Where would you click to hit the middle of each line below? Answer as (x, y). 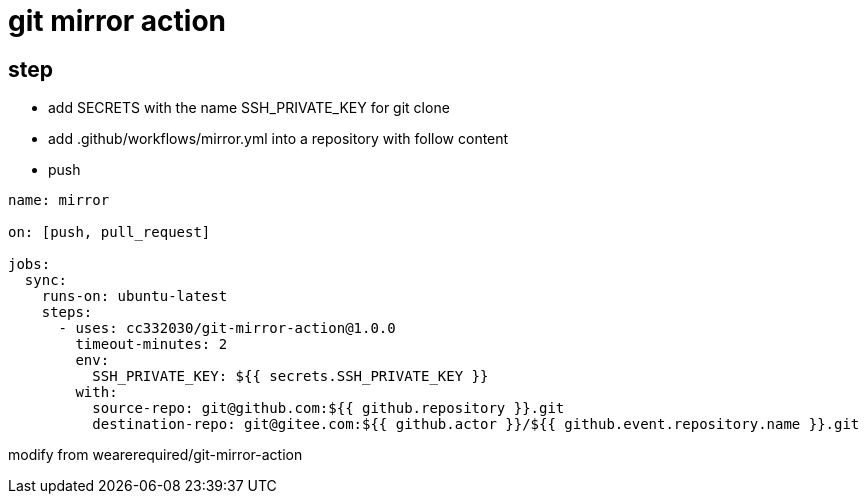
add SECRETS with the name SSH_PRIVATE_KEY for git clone (249, 108)
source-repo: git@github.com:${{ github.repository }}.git (328, 408)
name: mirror (59, 200)
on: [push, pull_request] (109, 232)
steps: (67, 312)
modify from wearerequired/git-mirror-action (155, 455)
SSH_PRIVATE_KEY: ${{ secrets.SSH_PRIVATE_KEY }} (290, 376)
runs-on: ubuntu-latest (134, 296)
